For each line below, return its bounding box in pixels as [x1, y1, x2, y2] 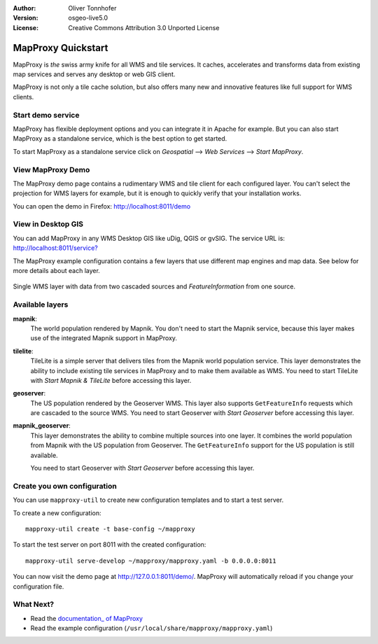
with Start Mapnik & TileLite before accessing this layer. [30, 376, 192, 384]
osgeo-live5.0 [68, 14, 108, 22]
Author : [13, 4, 36, 12]
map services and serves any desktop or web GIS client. [13, 70, 176, 78]
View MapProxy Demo [13, 164, 90, 174]
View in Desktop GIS [13, 219, 84, 229]
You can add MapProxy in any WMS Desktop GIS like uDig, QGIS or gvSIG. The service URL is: [13, 234, 285, 242]
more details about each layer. [13, 267, 101, 275]
